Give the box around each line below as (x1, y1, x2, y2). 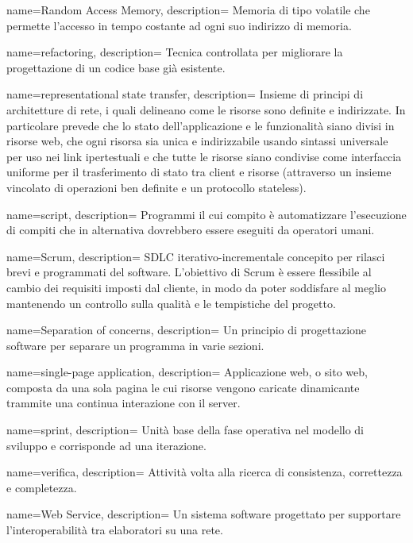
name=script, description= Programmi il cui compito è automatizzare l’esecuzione (6, 206, 407, 222)
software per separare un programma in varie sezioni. (6, 337, 264, 353)
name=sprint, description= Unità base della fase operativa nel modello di (6, 422, 365, 438)
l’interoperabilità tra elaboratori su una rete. (6, 522, 223, 538)
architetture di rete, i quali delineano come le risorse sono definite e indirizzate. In (6, 101, 406, 117)
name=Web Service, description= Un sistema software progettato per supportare (6, 506, 401, 522)
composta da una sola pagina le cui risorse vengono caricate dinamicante (6, 379, 360, 395)
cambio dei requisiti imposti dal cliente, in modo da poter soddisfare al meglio (6, 279, 386, 295)
